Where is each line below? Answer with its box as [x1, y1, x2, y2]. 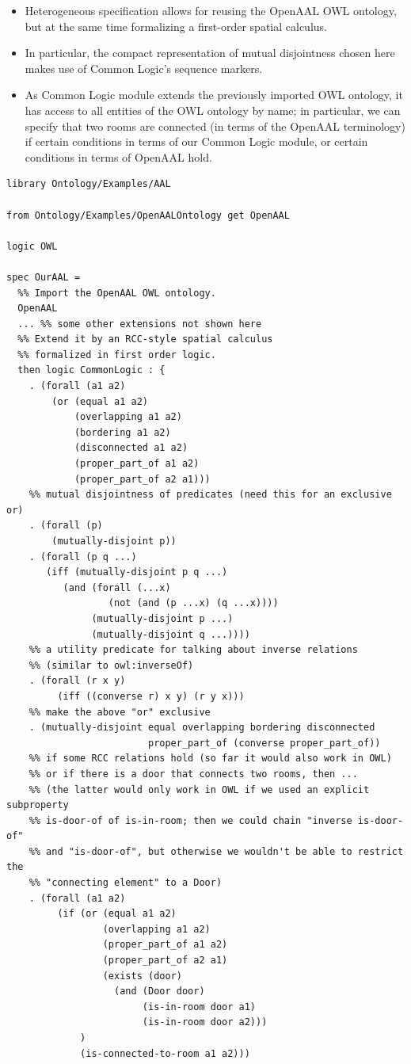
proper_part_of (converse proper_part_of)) [147, 737, 381, 749]
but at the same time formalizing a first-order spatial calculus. [25, 17, 327, 34]
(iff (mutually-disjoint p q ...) [46, 566, 228, 578]
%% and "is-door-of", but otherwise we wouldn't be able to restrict [29, 845, 404, 857]
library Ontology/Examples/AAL [6, 178, 171, 190]
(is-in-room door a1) [142, 1001, 256, 1013]
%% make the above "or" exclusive [29, 706, 211, 718]
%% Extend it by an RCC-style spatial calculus [17, 334, 273, 345]
